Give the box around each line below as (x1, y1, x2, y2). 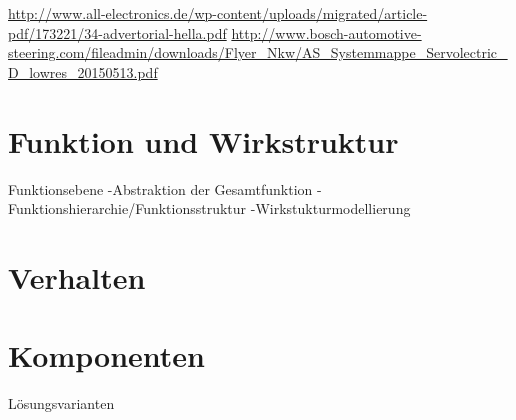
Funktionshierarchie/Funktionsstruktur (8, 198, 247, 219)
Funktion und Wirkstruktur (8, 120, 399, 161)
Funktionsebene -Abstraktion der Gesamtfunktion (8, 178, 313, 199)
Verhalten (8, 256, 146, 297)
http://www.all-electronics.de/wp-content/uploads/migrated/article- (8, 3, 428, 23)
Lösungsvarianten (8, 393, 115, 414)
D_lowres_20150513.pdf (8, 61, 158, 82)
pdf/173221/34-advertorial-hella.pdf (8, 22, 227, 43)
